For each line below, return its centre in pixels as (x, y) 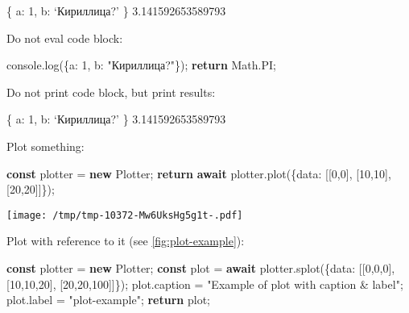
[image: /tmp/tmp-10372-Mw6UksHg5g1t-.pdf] (125, 215)
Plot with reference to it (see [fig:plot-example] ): (126, 241)
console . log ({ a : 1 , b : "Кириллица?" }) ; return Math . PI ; (141, 65)
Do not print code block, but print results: (111, 92)
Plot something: (45, 146)
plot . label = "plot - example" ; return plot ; (108, 300)
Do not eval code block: (65, 38)
